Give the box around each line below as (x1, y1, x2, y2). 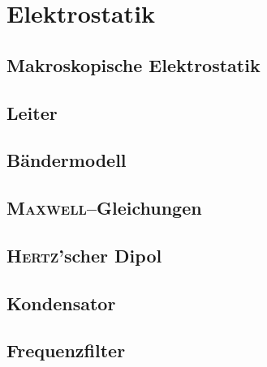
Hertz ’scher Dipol (6, 242, 162, 267)
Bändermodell (6, 147, 127, 173)
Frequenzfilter (6, 338, 126, 363)
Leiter (6, 100, 58, 125)
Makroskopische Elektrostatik (6, 52, 261, 77)
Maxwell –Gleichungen (6, 195, 202, 220)
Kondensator (6, 290, 116, 315)
